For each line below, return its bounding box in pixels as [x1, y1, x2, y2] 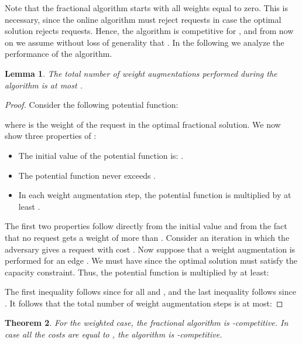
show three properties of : [5, 130, 97, 142]
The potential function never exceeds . [18, 169, 156, 181]
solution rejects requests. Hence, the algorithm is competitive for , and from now [5, 25, 294, 37]
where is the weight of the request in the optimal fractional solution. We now [5, 118, 281, 130]
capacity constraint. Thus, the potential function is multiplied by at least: [5, 265, 269, 278]
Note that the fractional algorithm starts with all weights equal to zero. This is [5, 2, 288, 13]
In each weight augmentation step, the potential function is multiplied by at [18, 189, 291, 201]
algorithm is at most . [5, 79, 83, 91]
